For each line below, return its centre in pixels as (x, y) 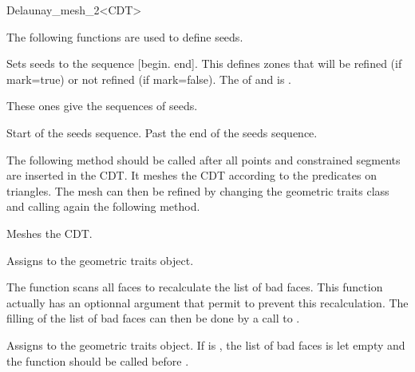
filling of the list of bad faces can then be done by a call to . (153, 318)
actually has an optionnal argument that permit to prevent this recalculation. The (207, 302)
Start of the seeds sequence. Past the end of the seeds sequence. (162, 132)
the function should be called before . (98, 360)
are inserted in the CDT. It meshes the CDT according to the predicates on (192, 175)
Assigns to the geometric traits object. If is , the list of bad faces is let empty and (206, 344)
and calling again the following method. (103, 206)
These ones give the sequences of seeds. (102, 106)
